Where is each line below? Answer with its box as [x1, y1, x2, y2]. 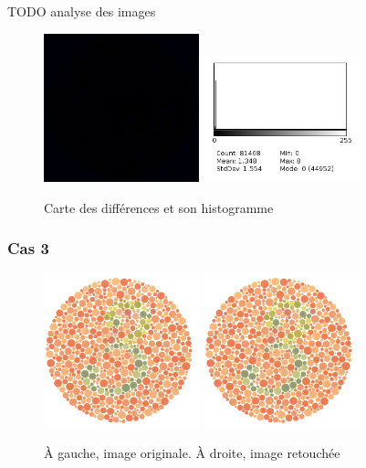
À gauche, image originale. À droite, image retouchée [44, 442, 340, 462]
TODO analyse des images [7, 2, 156, 20]
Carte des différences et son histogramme [44, 197, 274, 217]
